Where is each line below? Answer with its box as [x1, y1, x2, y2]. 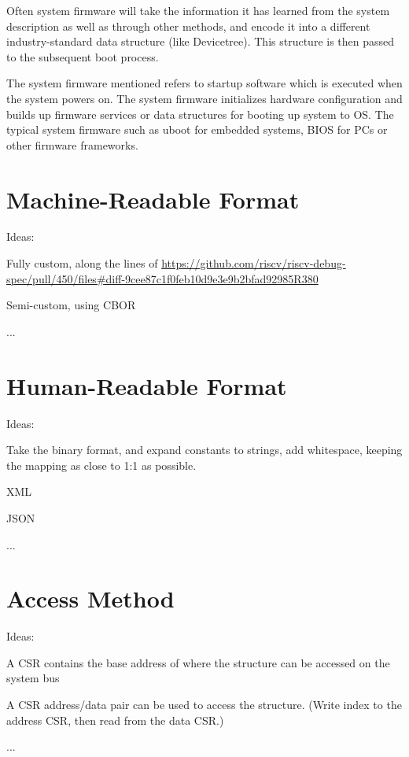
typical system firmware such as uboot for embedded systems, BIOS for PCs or [6, 121, 388, 138]
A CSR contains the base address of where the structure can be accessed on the [6, 654, 390, 670]
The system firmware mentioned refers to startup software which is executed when [6, 75, 403, 91]
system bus [6, 670, 60, 686]
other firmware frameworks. [6, 136, 138, 153]
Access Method [6, 582, 175, 615]
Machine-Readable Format [6, 183, 300, 215]
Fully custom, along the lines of [6, 255, 158, 271]
